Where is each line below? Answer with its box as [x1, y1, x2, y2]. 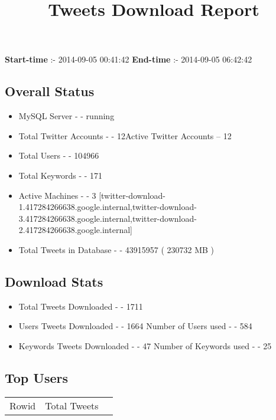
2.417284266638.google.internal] [18, 224, 132, 236]
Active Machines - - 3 [18, 189, 96, 201]
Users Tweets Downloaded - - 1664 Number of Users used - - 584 [18, 320, 252, 332]
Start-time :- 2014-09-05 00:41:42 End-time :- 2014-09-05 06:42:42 [5, 53, 252, 65]
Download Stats [5, 272, 103, 290]
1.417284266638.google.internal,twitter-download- [18, 201, 197, 213]
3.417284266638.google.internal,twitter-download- [18, 212, 197, 224]
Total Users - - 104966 [18, 149, 99, 162]
